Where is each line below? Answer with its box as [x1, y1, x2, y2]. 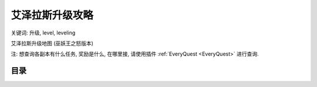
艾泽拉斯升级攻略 [11, 9, 94, 22]
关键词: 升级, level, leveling [11, 29, 76, 36]
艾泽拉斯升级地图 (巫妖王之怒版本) [11, 40, 94, 47]
